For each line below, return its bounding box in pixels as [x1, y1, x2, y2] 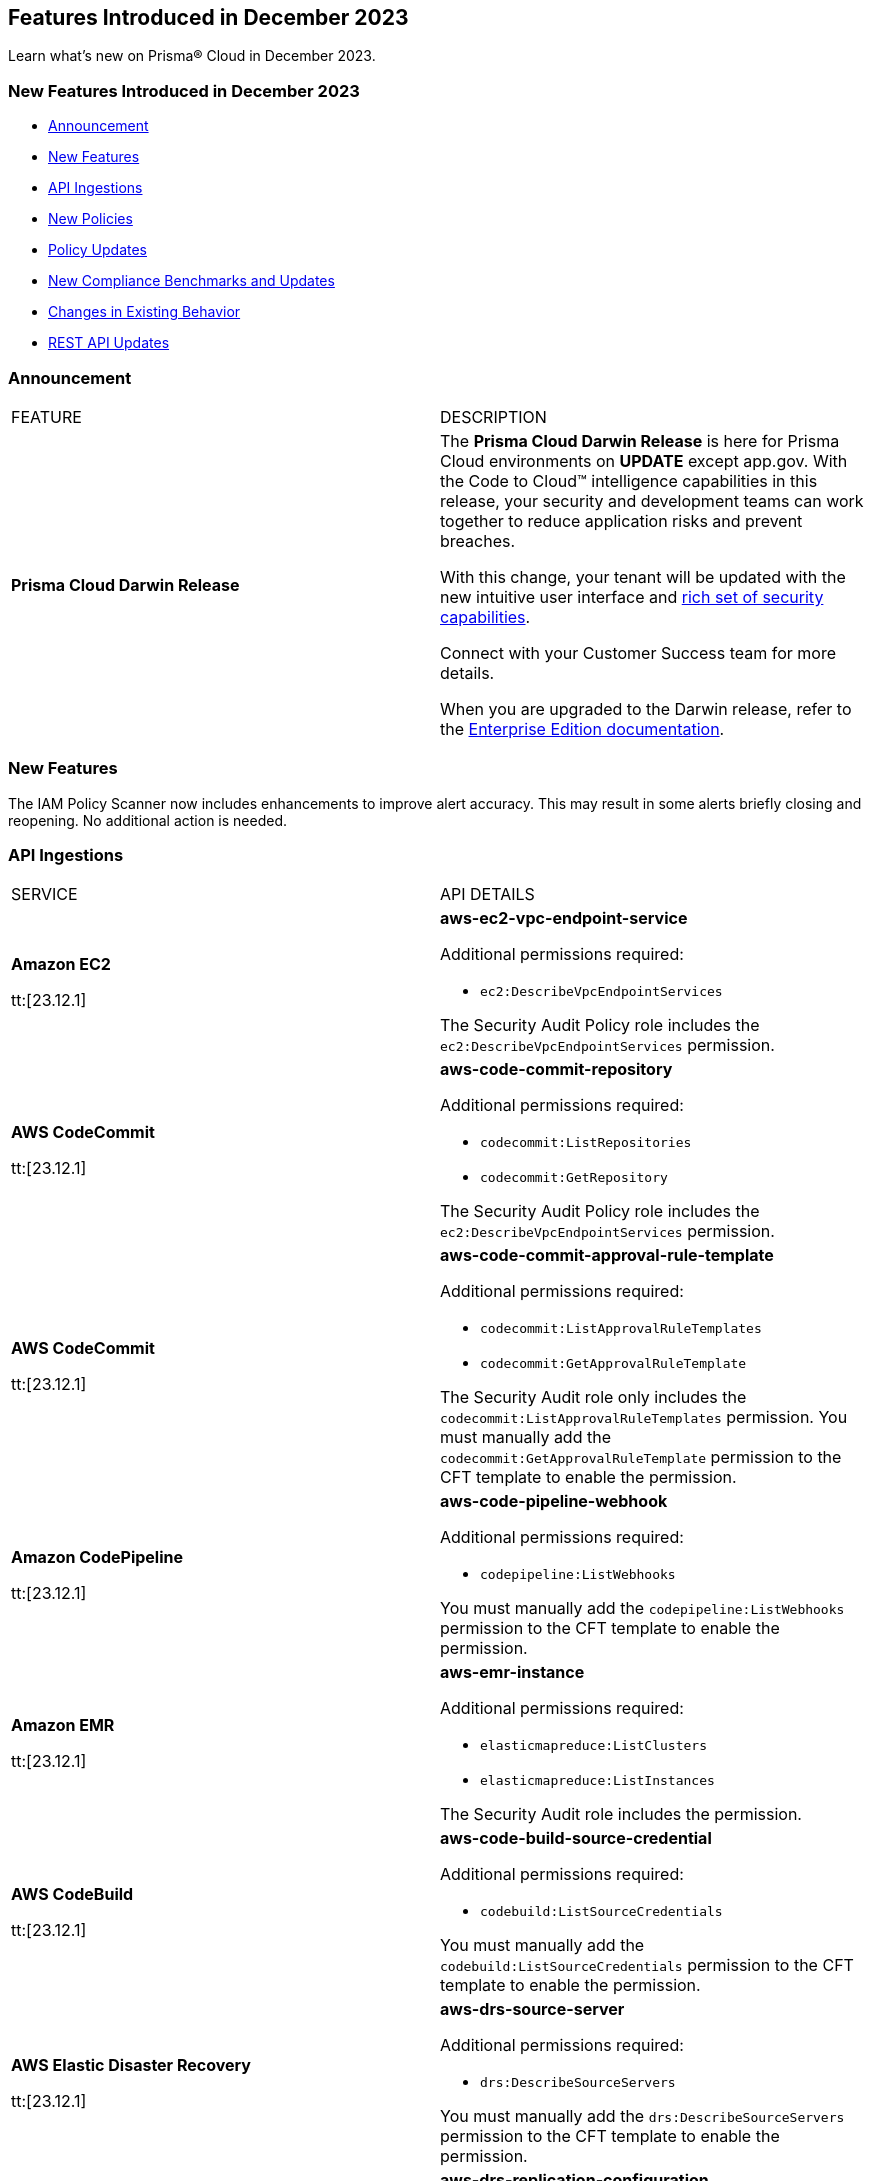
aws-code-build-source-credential [440, 1828, 712, 1849]
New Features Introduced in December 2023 [8, 80, 360, 101]
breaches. [440, 530, 516, 551]
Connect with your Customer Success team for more [440, 642, 836, 663]
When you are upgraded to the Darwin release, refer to [440, 698, 852, 719]
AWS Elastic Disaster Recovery [11, 2054, 251, 2075]
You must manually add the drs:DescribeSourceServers [440, 2106, 845, 2127]
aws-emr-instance [440, 1662, 585, 1683]
